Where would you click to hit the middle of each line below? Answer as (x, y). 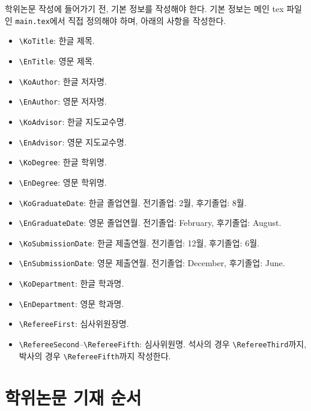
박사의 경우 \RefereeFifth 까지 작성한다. (95, 355)
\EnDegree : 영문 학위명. (63, 182)
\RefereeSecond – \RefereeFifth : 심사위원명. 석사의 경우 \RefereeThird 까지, (163, 344)
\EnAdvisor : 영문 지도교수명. (73, 142)
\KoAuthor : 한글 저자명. (63, 81)
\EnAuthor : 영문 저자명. (63, 101)
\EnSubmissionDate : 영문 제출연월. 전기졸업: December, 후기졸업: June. (152, 263)
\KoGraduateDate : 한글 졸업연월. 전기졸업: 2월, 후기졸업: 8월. (133, 202)
